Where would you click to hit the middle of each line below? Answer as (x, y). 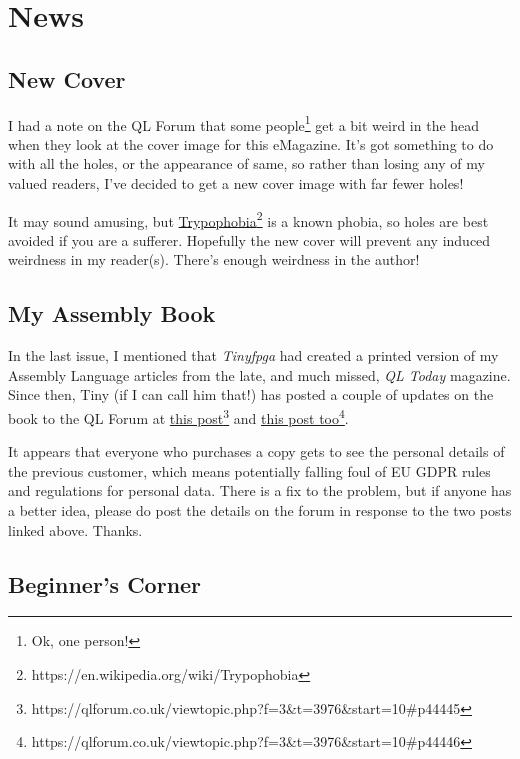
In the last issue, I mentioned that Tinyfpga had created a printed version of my (253, 355)
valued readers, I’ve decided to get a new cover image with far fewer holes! (236, 183)
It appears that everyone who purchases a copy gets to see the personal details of (256, 451)
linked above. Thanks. (75, 529)
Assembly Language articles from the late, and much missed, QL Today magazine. (259, 374)
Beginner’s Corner (105, 583)
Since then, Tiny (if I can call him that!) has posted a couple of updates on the (251, 394)
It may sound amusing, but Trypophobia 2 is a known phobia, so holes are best (248, 219)
